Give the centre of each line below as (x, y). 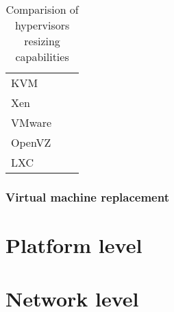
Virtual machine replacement (87, 196)
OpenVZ (31, 142)
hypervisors (42, 25)
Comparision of (42, 9)
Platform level (74, 245)
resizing (42, 41)
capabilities (42, 57)
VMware (32, 122)
